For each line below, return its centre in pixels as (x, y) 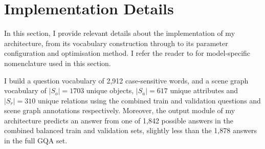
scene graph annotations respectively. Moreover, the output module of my (120, 110)
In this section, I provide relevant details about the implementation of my (120, 33)
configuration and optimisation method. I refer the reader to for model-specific (127, 53)
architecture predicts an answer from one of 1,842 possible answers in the (119, 120)
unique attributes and (204, 90)
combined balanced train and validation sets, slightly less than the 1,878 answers (131, 130)
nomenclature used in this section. (58, 63)
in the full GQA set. (36, 141)
